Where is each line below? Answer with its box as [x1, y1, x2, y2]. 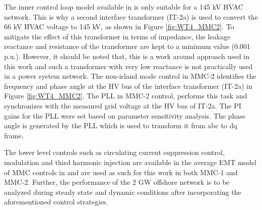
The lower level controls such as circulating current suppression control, [4, 147, 225, 157]
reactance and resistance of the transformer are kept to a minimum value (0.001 [4, 41, 250, 51]
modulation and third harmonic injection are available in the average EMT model [4, 156, 256, 167]
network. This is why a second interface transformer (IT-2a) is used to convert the [4, 11, 258, 22]
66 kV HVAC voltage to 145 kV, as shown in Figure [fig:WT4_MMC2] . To [4, 21, 234, 32]
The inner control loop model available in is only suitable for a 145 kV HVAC [4, 2, 243, 12]
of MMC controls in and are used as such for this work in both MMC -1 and [4, 167, 238, 177]
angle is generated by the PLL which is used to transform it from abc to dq [4, 120, 237, 131]
